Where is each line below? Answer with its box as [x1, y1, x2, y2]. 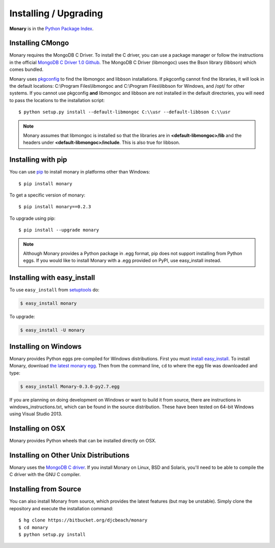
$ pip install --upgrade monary [18, 227, 99, 233]
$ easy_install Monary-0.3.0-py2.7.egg [20, 383, 120, 389]
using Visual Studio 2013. [9, 411, 63, 417]
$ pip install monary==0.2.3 [18, 204, 91, 210]
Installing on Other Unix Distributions [9, 451, 130, 459]
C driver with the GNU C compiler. [9, 471, 81, 478]
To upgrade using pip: [9, 215, 56, 221]
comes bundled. [9, 66, 43, 72]
